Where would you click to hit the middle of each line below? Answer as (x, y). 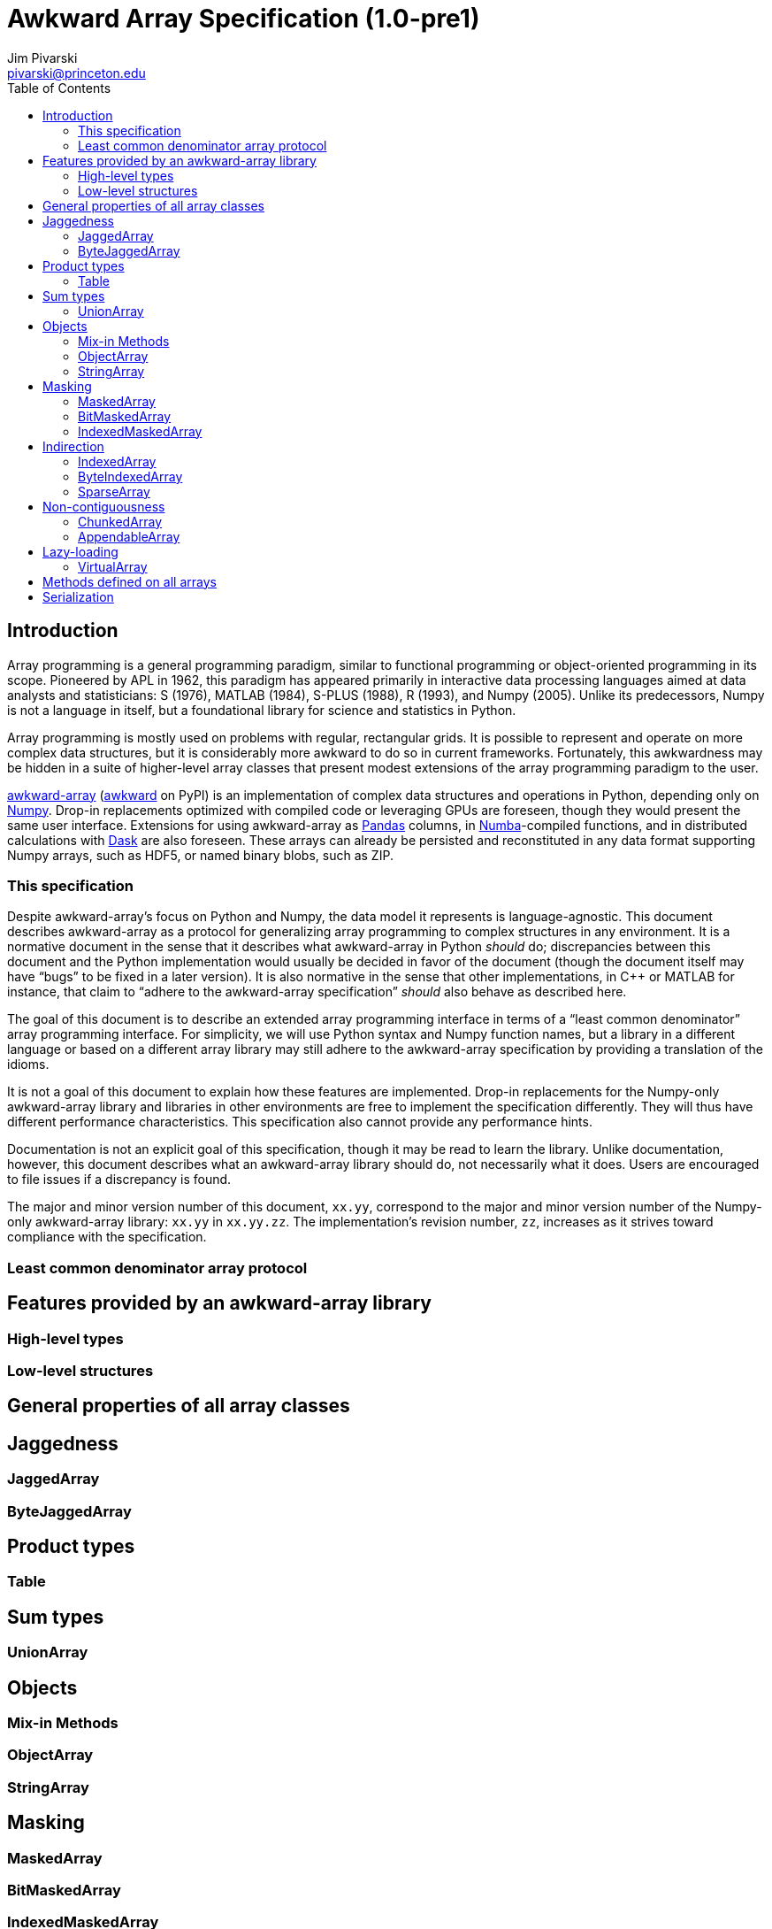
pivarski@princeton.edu (76, 73)
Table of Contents (59, 88)
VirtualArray (113, 566)
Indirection (73, 446)
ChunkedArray (120, 521)
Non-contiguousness (104, 506)
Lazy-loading (80, 551)
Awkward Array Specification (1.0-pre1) (244, 19)
